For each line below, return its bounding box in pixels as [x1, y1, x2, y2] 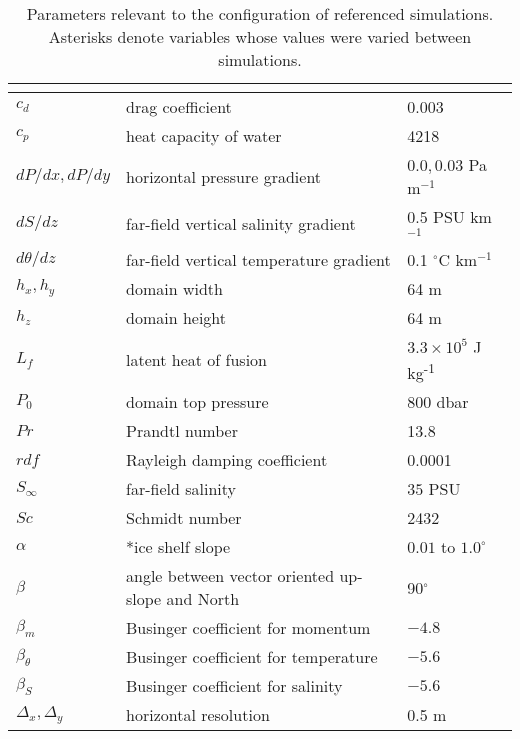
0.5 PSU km [407, 205, 492, 228]
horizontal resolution [126, 703, 270, 727]
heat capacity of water [126, 124, 282, 147]
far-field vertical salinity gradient [126, 211, 356, 235]
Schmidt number [126, 506, 242, 530]
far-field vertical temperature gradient [126, 247, 391, 271]
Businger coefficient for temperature [126, 645, 378, 669]
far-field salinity [126, 477, 236, 501]
